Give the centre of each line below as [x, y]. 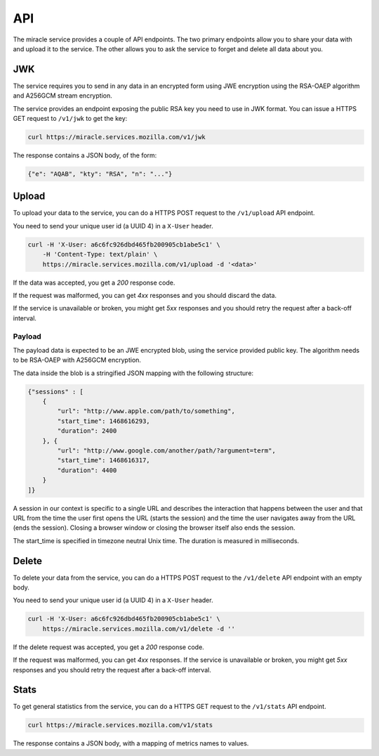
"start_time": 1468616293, [104, 421]
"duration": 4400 [87, 470]
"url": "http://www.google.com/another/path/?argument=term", [167, 451]
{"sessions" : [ [56, 391]
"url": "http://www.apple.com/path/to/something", [146, 411]
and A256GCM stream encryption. [62, 96]
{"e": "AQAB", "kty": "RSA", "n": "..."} [100, 174]
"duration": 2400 [87, 431]
